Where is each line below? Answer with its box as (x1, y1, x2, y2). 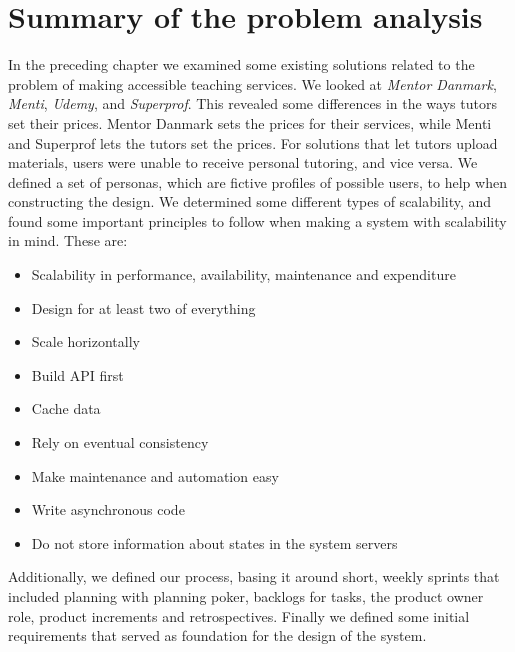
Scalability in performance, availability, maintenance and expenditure (31, 264, 456, 285)
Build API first (31, 364, 124, 385)
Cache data (31, 398, 101, 419)
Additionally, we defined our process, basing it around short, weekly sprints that (8, 566, 500, 587)
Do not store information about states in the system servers (31, 532, 398, 553)
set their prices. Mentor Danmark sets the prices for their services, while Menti (8, 112, 492, 133)
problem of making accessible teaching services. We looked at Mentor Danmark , (8, 73, 497, 94)
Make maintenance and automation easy (31, 465, 279, 486)
